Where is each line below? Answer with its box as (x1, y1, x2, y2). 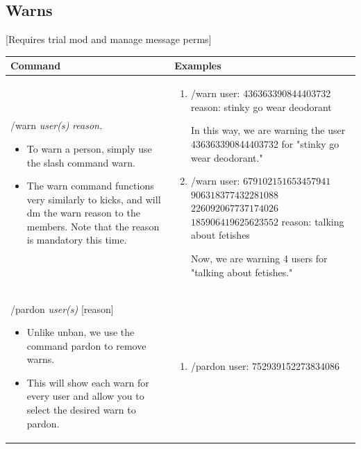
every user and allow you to (26, 389, 144, 403)
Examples (174, 58, 221, 73)
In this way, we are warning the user (190, 123, 346, 137)
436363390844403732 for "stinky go (190, 136, 339, 151)
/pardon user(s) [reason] (10, 301, 114, 316)
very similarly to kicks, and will (26, 192, 161, 206)
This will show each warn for (26, 375, 149, 389)
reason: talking (281, 214, 344, 228)
